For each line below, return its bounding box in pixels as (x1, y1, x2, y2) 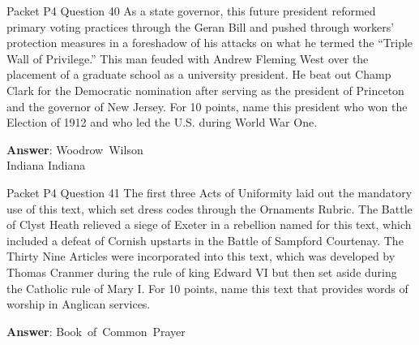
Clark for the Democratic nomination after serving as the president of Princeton (6, 81, 404, 98)
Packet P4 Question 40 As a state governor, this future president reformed (6, 2, 376, 19)
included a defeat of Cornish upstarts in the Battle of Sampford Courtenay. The (6, 231, 404, 248)
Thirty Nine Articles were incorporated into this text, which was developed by (6, 248, 395, 265)
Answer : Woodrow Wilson (6, 140, 143, 157)
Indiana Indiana (6, 157, 86, 174)
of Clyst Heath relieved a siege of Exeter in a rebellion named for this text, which (6, 216, 412, 233)
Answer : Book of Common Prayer (6, 322, 186, 339)
